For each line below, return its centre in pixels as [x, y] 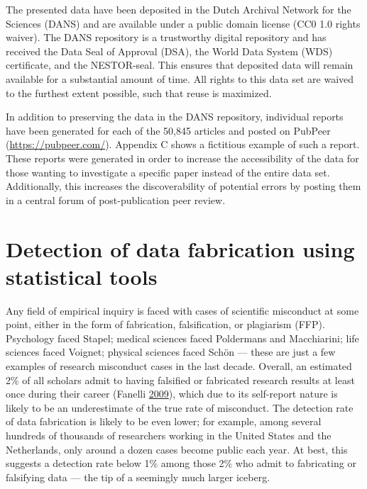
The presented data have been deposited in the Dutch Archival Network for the [179, 9]
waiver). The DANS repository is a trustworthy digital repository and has [166, 37]
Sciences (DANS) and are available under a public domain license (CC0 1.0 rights [183, 23]
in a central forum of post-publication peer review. [116, 199]
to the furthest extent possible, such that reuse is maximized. [139, 92]
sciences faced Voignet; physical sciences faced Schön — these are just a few [171, 352]
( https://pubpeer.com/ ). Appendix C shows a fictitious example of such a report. [183, 144]
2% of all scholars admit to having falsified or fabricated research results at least [180, 380]
